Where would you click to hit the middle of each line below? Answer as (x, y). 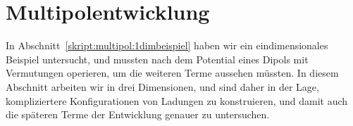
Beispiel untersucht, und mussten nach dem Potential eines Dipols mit (157, 59)
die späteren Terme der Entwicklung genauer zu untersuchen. (138, 114)
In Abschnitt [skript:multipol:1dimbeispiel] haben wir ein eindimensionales (167, 45)
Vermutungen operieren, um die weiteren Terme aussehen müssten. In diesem (172, 73)
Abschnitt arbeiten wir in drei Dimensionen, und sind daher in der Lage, (162, 86)
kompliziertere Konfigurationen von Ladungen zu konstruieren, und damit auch (177, 100)
